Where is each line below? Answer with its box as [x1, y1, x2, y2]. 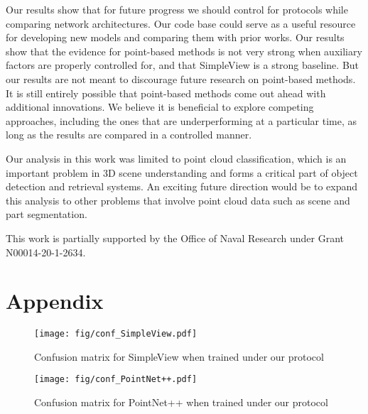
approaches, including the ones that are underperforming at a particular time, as [6, 113, 357, 128]
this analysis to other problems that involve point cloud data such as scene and [6, 192, 350, 207]
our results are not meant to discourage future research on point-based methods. [6, 71, 356, 86]
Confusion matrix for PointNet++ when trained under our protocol [34, 395, 328, 410]
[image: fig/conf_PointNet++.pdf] [34, 374, 197, 385]
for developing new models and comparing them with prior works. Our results [6, 30, 345, 45]
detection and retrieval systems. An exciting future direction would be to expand [6, 179, 358, 194]
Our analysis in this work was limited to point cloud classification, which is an [6, 151, 347, 165]
